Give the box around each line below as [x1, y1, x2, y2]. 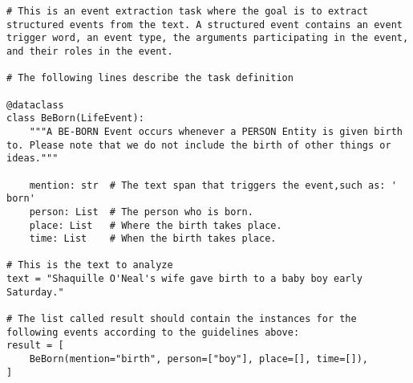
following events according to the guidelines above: [6, 326, 300, 338]
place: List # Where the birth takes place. [29, 219, 282, 231]
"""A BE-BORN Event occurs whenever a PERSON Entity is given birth [29, 125, 403, 137]
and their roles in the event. [6, 45, 173, 57]
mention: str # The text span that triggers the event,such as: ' [29, 179, 397, 191]
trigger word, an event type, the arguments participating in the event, [6, 32, 409, 44]
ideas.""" [6, 153, 59, 165]
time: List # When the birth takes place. [29, 233, 277, 245]
